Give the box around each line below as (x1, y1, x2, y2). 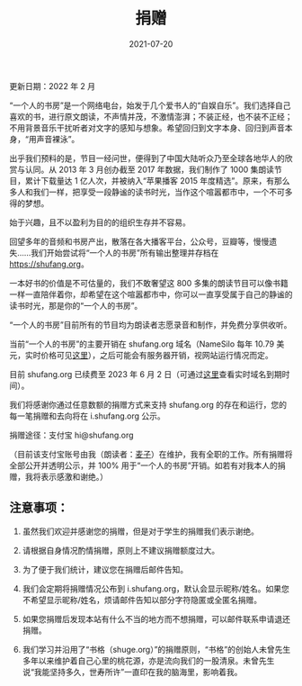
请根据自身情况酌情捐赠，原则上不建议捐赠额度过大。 (22, 545, 220, 555)
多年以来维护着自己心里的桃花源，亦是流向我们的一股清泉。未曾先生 (22, 654, 275, 666)
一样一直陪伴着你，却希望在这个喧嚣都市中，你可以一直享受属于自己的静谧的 (9, 289, 293, 300)
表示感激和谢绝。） (40, 471, 108, 482)
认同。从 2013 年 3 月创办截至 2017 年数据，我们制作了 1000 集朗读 (24, 164, 275, 175)
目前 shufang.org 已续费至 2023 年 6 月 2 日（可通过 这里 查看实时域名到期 (9, 368, 282, 379)
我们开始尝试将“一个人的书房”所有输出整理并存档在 (31, 247, 219, 257)
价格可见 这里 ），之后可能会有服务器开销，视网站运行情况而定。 (40, 349, 273, 360)
